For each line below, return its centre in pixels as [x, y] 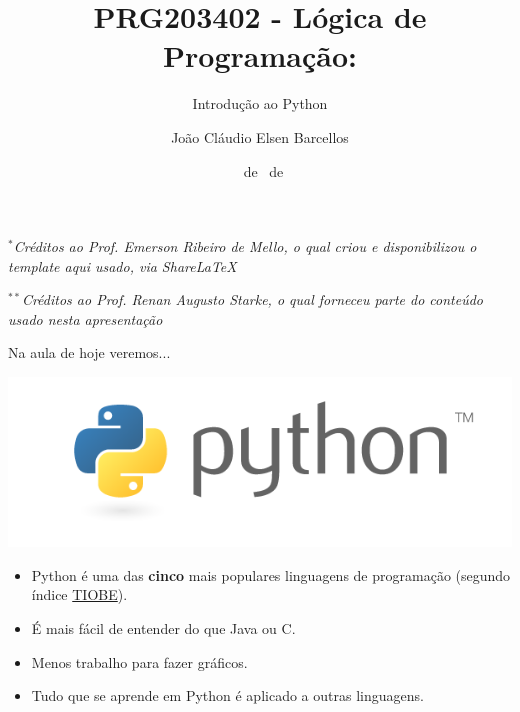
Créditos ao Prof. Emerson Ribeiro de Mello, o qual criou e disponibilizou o [245, 246]
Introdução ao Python [260, 103]
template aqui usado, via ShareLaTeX [122, 265]
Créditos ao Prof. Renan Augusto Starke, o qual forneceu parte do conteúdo [252, 299]
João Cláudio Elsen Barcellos [260, 136]
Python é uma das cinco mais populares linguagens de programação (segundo [271, 574]
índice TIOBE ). [79, 594]
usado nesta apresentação [85, 318]
